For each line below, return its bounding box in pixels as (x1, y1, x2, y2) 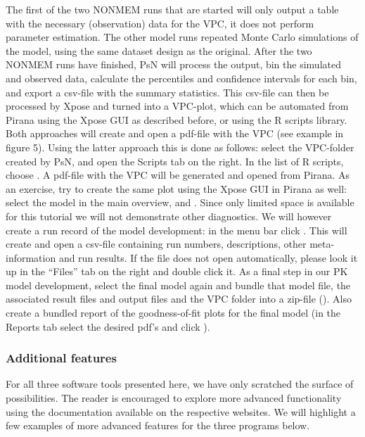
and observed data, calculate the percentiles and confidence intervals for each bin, (6, 70, 357, 85)
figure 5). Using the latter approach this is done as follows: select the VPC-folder (6, 139, 354, 154)
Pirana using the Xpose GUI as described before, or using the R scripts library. (6, 112, 347, 127)
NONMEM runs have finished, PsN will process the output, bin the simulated (6, 57, 341, 72)
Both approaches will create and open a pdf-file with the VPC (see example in (6, 126, 344, 141)
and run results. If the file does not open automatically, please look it (58, 250, 358, 265)
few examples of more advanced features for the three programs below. (6, 418, 310, 433)
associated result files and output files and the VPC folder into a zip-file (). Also (6, 291, 352, 306)
